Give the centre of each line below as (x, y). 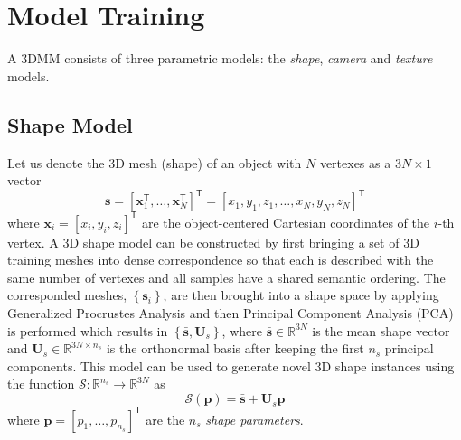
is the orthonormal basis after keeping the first (235, 348)
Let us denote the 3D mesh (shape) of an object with (155, 162)
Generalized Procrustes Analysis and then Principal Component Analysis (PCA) (230, 313)
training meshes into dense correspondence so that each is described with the (221, 260)
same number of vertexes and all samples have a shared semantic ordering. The (226, 277)
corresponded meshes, (67, 295)
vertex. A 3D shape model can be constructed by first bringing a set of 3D (213, 242)
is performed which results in (88, 330)
